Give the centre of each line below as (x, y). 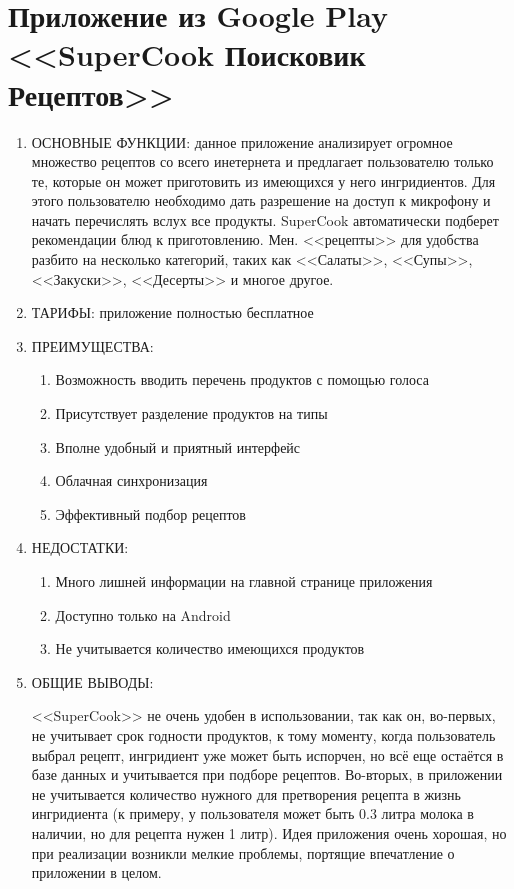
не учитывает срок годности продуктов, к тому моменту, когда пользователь (263, 734)
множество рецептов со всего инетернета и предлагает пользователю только (262, 161)
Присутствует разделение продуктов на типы (191, 413)
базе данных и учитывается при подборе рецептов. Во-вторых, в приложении (267, 774)
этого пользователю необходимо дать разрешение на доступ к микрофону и (261, 200)
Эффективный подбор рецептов (150, 513)
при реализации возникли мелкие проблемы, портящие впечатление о (243, 852)
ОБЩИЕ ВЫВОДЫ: (92, 681)
